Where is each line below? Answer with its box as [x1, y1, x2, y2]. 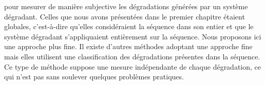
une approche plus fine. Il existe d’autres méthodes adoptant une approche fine [4, 41, 253, 52]
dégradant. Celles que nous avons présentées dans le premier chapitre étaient [4, 11, 245, 22]
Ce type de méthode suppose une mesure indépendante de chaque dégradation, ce [4, 61, 261, 72]
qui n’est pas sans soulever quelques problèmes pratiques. [4, 71, 184, 82]
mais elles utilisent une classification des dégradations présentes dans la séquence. [4, 51, 260, 61]
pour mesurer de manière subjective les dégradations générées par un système [4, 1, 248, 11]
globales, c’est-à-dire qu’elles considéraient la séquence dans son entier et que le [4, 21, 254, 32]
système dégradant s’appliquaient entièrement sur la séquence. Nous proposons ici [4, 31, 261, 41]
